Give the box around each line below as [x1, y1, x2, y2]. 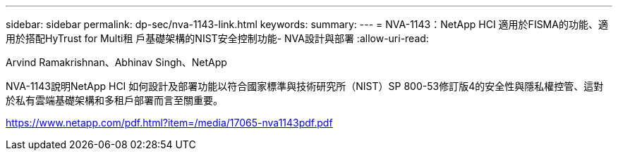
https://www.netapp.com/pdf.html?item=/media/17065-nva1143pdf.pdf [6, 117, 333, 129]
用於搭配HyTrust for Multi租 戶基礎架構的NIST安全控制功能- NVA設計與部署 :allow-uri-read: [6, 32, 429, 44]
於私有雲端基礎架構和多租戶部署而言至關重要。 [6, 94, 223, 106]
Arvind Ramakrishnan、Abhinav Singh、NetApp [6, 56, 227, 68]
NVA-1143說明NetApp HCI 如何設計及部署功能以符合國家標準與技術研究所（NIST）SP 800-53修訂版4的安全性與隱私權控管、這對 [6, 80, 604, 92]
